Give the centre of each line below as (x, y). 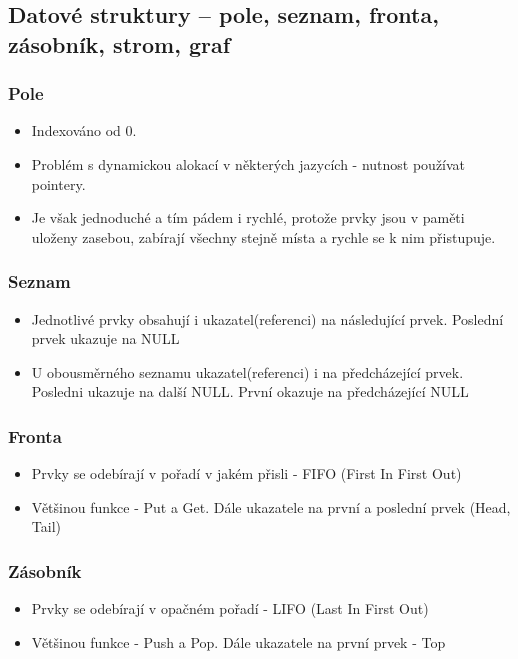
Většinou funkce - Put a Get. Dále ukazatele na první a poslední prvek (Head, (271, 506)
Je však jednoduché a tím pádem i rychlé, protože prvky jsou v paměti (248, 217)
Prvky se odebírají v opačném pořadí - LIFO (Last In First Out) (230, 608)
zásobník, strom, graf (119, 43)
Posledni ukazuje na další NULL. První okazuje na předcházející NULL (250, 391)
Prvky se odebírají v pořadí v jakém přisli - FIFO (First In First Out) (246, 473)
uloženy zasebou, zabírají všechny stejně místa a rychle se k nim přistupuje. (263, 236)
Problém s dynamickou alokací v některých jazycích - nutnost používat (248, 163)
